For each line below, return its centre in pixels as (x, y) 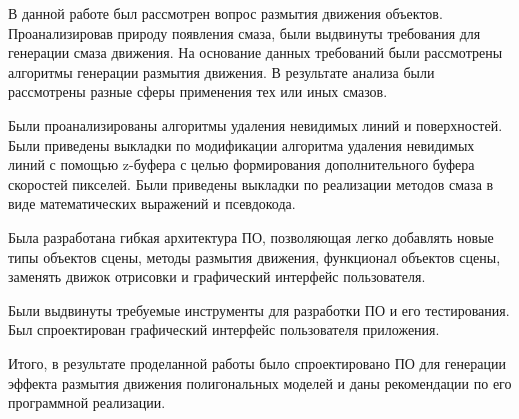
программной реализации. (87, 402)
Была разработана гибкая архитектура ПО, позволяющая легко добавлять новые (251, 236)
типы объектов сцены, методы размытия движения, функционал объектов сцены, (254, 256)
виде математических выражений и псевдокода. (152, 203)
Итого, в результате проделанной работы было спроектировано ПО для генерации (257, 362)
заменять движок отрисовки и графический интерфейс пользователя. (217, 276)
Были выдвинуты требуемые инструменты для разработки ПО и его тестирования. (259, 309)
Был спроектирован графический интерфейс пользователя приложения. (224, 329)
